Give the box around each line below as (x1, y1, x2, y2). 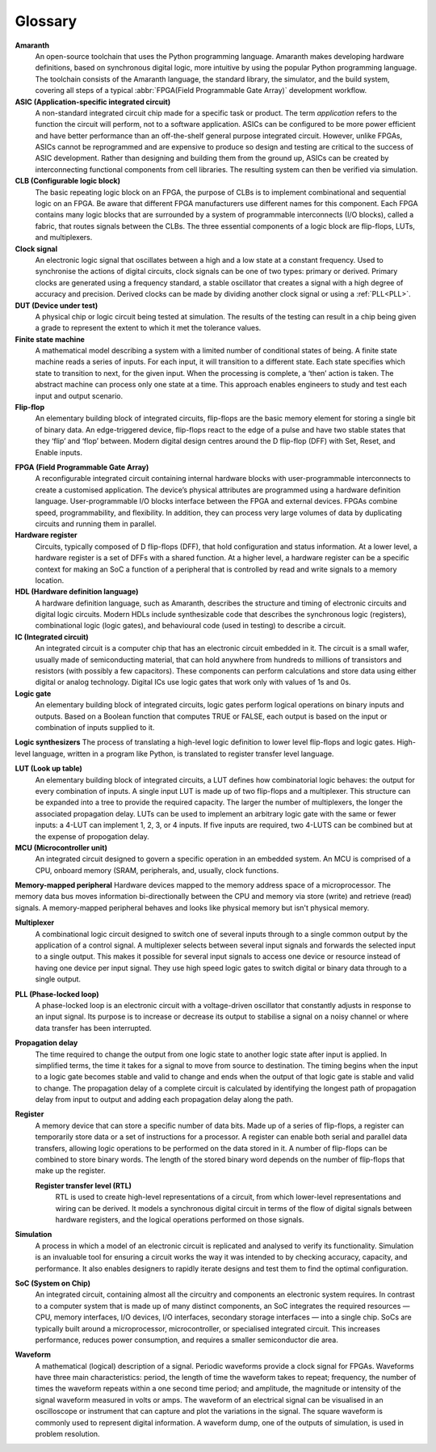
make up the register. (35, 1166, 106, 1176)
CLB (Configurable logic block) (15, 176, 121, 186)
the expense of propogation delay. (35, 831, 149, 841)
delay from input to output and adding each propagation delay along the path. (35, 1095, 294, 1104)
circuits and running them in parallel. (35, 518, 157, 529)
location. (35, 575, 65, 585)
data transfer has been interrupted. (35, 1023, 153, 1032)
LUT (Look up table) (15, 764, 82, 774)
